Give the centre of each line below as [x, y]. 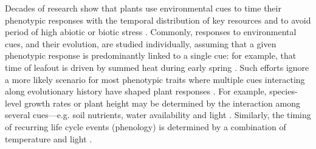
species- [283, 91]
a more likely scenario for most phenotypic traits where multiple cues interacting [155, 79]
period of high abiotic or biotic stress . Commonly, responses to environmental [151, 32]
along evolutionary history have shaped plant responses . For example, [136, 91]
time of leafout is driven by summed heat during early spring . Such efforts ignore [157, 67]
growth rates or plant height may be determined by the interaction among [162, 103]
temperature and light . [49, 138]
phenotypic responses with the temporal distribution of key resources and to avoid [158, 20]
